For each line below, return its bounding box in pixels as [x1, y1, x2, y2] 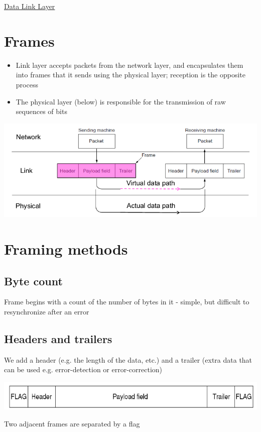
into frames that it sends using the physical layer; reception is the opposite [16, 69, 245, 80]
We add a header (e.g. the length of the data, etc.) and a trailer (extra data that [4, 354, 252, 365]
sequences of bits [16, 106, 67, 117]
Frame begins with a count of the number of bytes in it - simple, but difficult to [4, 296, 249, 307]
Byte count [4, 273, 63, 288]
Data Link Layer [4, 1, 55, 11]
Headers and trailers [4, 331, 112, 346]
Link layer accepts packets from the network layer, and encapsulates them [16, 59, 243, 70]
